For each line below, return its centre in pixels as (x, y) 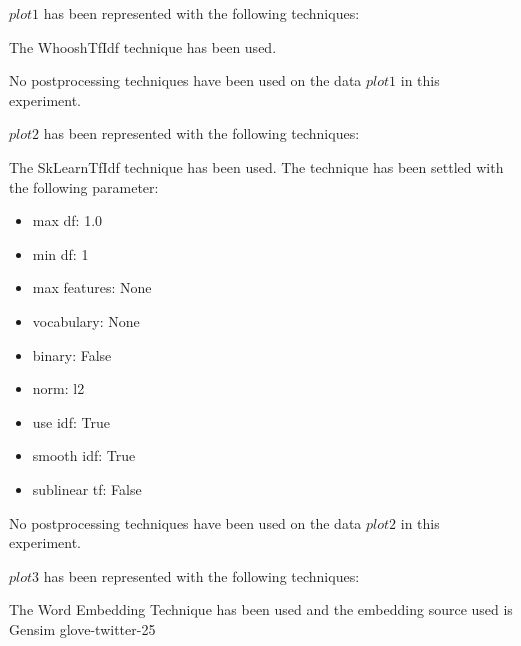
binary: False (72, 354)
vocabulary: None (86, 320)
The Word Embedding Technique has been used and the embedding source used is (261, 609)
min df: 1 (60, 253)
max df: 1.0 (67, 220)
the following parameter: (84, 186)
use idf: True (71, 421)
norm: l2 (58, 388)
